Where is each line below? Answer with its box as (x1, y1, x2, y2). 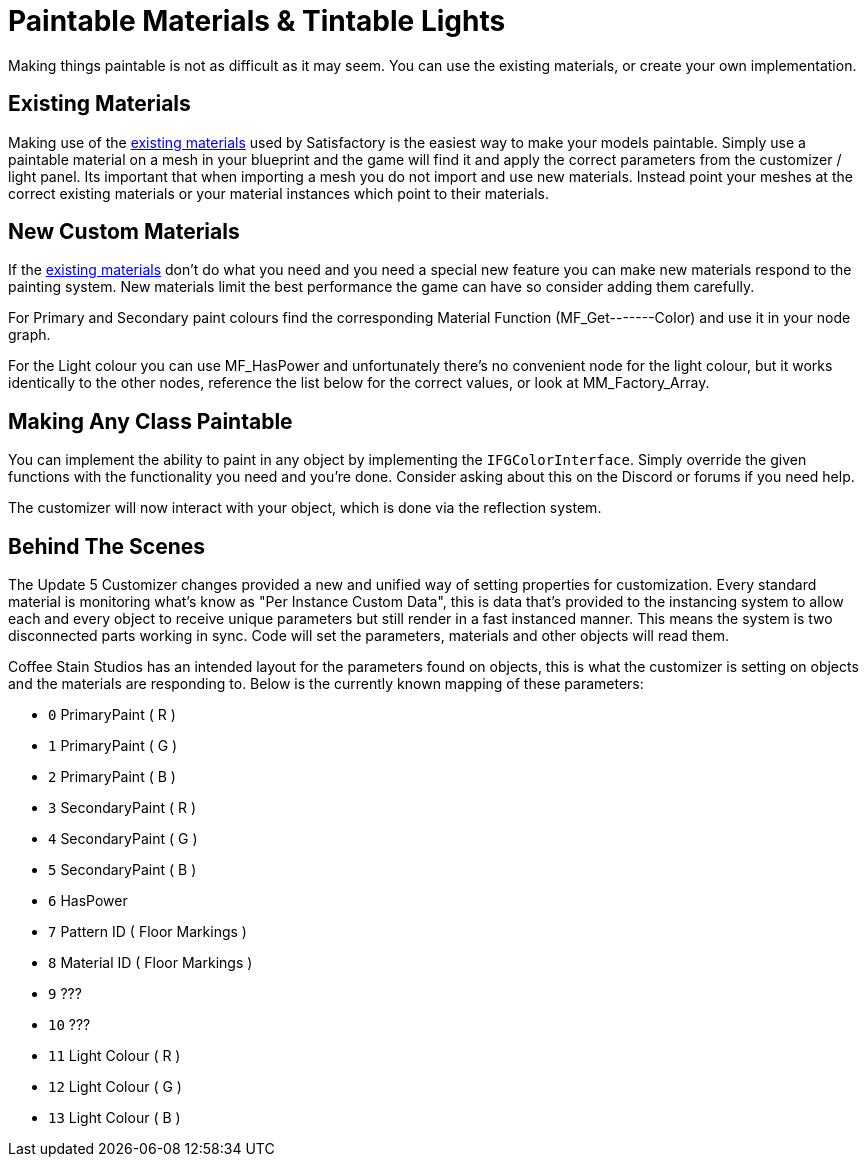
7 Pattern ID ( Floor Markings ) (48, 923, 247, 941)
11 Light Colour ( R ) (48, 1047, 181, 1065)
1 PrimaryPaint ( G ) (48, 737, 178, 755)
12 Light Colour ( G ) (48, 1078, 182, 1096)
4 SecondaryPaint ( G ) (48, 830, 198, 848)
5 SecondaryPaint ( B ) (48, 861, 197, 879)
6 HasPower (48, 892, 128, 910)
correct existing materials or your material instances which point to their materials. (8, 184, 549, 202)
